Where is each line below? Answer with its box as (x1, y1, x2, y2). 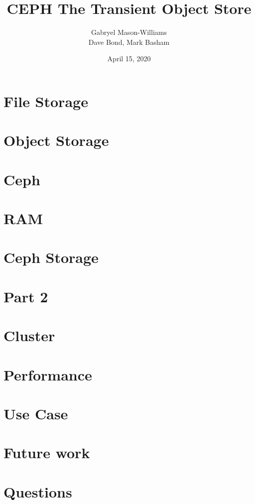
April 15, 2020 (107, 53, 151, 64)
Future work (3, 442, 90, 463)
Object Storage (3, 130, 109, 150)
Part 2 (3, 286, 48, 306)
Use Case (3, 403, 68, 423)
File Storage (3, 91, 88, 111)
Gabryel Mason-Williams (91, 27, 167, 37)
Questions (3, 481, 72, 502)
